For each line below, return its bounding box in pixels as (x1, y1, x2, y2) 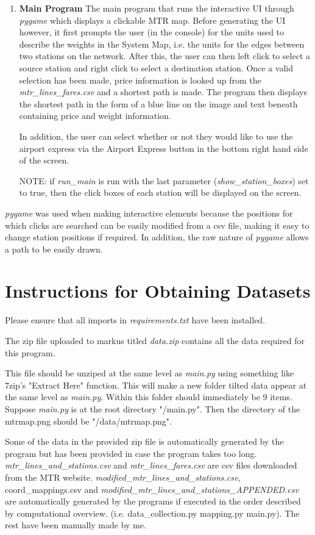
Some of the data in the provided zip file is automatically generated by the (5, 435, 284, 448)
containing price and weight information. (19, 109, 171, 122)
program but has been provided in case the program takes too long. (5, 447, 257, 459)
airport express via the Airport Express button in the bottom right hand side (19, 142, 308, 154)
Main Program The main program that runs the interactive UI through (19, 2, 294, 14)
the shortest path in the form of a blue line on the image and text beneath (19, 97, 298, 110)
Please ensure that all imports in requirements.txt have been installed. (5, 314, 266, 326)
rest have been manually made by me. (5, 519, 146, 531)
